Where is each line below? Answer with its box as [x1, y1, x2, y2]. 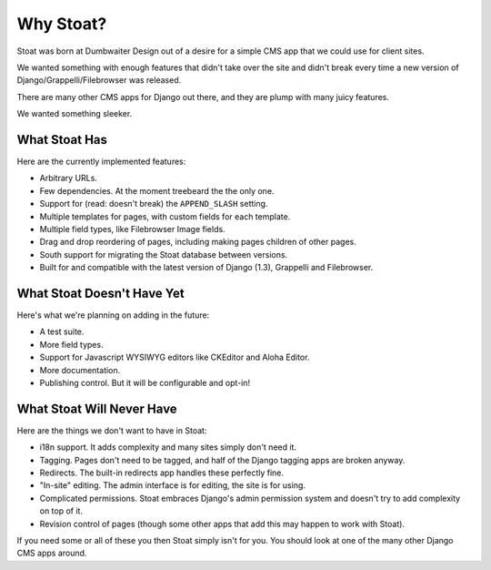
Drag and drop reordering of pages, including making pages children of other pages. [39, 237, 356, 248]
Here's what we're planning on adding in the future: [16, 310, 210, 321]
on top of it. [39, 505, 84, 516]
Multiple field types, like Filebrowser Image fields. [39, 223, 226, 234]
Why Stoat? [16, 14, 107, 34]
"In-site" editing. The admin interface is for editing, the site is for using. [39, 480, 306, 491]
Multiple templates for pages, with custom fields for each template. [39, 210, 291, 222]
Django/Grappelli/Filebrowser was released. [16, 75, 182, 86]
